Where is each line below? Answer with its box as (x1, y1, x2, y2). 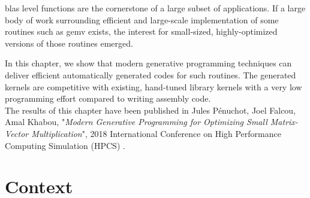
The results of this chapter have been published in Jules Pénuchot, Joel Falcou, (5, 103, 296, 116)
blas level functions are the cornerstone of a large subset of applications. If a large (5, 2, 306, 14)
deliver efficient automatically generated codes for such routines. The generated (5, 68, 296, 81)
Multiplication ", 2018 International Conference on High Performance (31, 127, 281, 139)
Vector (5, 127, 29, 139)
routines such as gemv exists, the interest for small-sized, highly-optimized (5, 25, 278, 38)
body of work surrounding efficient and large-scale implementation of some (5, 13, 279, 26)
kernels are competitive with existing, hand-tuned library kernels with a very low (5, 80, 302, 93)
